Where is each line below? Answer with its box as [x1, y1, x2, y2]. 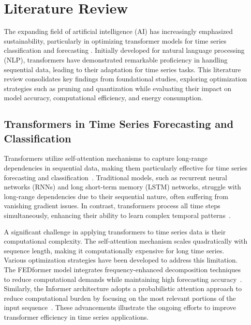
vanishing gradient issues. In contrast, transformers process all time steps [4, 201, 221, 211]
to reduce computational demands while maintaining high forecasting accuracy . [4, 274, 242, 284]
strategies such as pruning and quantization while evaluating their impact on [4, 83, 232, 93]
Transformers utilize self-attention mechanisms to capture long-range [4, 153, 207, 163]
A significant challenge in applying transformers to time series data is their [4, 226, 226, 236]
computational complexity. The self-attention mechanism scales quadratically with [4, 236, 248, 246]
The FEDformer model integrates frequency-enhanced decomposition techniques [4, 264, 241, 274]
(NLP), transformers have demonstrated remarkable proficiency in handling [4, 54, 228, 64]
